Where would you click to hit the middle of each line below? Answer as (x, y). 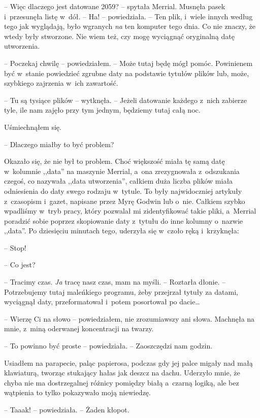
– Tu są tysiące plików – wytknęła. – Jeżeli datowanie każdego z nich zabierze (125, 100)
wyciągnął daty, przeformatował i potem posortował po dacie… (102, 302)
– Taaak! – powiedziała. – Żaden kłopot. (67, 409)
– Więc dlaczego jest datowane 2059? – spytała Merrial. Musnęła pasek (115, 6)
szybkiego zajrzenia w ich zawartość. (61, 83)
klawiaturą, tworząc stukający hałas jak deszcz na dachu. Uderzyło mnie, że (122, 373)
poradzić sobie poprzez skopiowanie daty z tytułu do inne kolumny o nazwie (124, 220)
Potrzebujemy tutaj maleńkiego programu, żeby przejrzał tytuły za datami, (121, 291)
